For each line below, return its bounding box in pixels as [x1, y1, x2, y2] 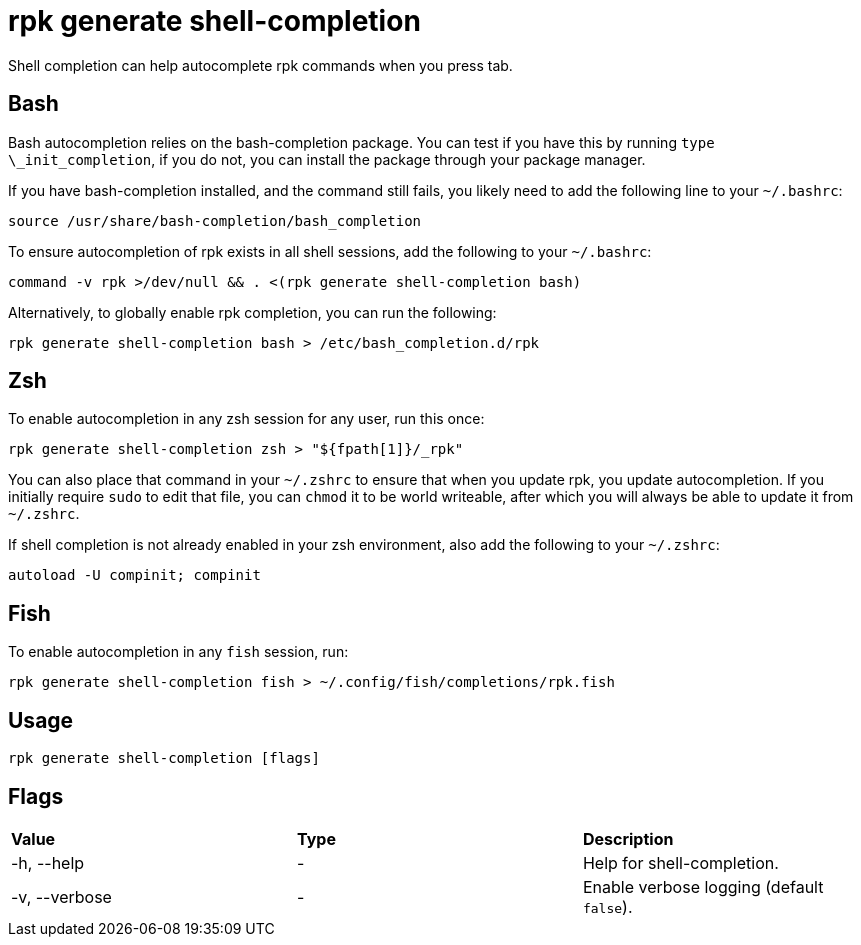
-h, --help [11, 852, 85, 873]
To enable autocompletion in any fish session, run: [8, 643, 349, 661]
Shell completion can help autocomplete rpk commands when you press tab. [8, 56, 513, 74]
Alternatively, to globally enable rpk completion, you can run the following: [8, 303, 497, 321]
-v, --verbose [11, 886, 112, 907]
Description [582, 828, 674, 849]
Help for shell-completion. [582, 852, 779, 873]
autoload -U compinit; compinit [8, 567, 261, 584]
